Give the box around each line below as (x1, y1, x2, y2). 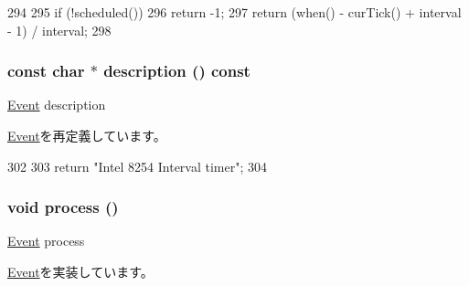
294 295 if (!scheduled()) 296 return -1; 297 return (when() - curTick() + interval (7, 3, 462, 21)
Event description (7, 95, 106, 114)
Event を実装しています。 (7, 262, 154, 281)
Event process (7, 231, 85, 250)
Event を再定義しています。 (7, 126, 166, 144)
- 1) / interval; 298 (7, 20, 112, 39)
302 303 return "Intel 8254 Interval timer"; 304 (7, 156, 268, 175)
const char (7, 59, 85, 82)
